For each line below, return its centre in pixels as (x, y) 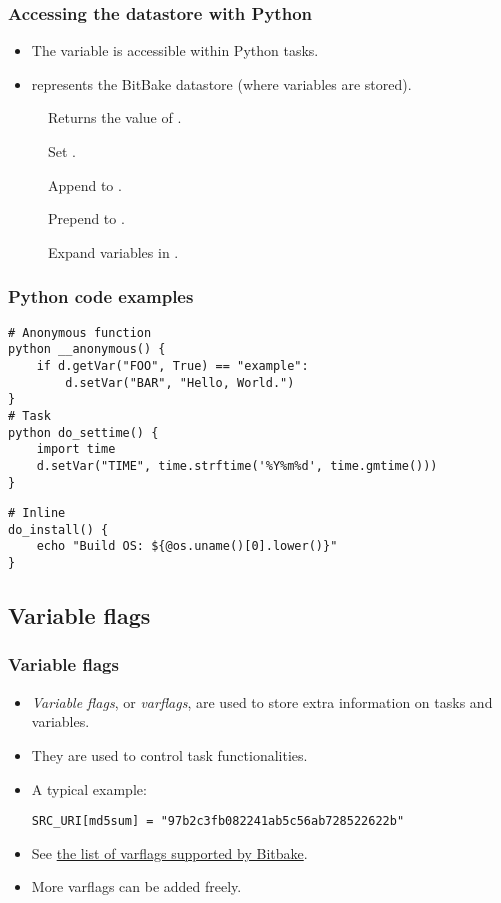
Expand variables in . (113, 251)
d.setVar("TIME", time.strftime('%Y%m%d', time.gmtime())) (237, 465)
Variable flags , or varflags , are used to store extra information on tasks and (262, 701)
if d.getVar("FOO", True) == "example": (172, 365)
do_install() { (58, 529)
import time (76, 449)
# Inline (37, 513)
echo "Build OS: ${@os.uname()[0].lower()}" (187, 546)
